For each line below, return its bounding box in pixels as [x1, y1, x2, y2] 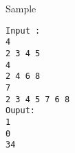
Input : [6, 25, 41, 36]
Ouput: [6, 106, 35, 116]
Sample [6, 1, 36, 15]
